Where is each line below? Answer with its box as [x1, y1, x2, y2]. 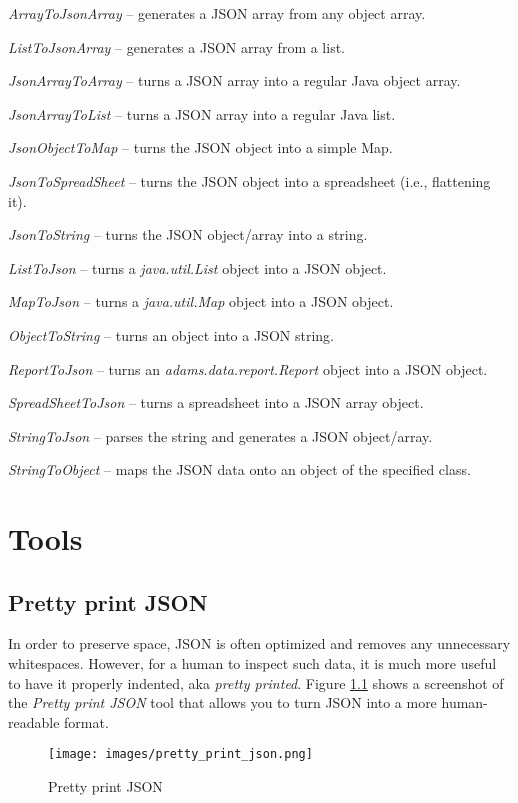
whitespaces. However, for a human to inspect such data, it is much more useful [8, 653, 497, 674]
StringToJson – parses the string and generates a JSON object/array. [8, 425, 433, 446]
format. [64, 711, 109, 732]
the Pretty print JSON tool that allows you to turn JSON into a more [8, 692, 437, 713]
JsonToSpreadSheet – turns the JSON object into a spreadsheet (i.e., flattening [8, 170, 491, 191]
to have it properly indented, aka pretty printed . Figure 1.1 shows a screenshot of [8, 672, 504, 693]
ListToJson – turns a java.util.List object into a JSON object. [8, 257, 387, 278]
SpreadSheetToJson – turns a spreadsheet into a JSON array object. [8, 392, 424, 413]
